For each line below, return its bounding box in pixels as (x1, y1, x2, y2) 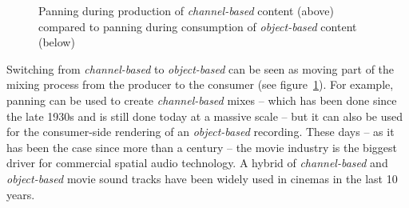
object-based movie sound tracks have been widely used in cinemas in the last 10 (6, 170, 398, 186)
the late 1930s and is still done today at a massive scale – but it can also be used (6, 107, 403, 124)
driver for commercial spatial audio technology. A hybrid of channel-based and (6, 154, 388, 171)
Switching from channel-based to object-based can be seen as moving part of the (6, 60, 395, 77)
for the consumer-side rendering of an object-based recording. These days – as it (6, 123, 395, 140)
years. (6, 186, 35, 202)
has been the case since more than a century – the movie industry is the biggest (6, 138, 397, 155)
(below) (38, 34, 75, 50)
